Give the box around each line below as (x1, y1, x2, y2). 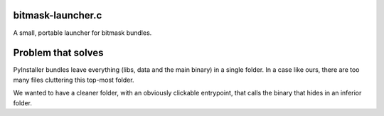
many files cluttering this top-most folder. (13, 75, 134, 84)
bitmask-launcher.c (13, 9, 102, 21)
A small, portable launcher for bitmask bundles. (13, 28, 152, 37)
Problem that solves (13, 47, 104, 59)
